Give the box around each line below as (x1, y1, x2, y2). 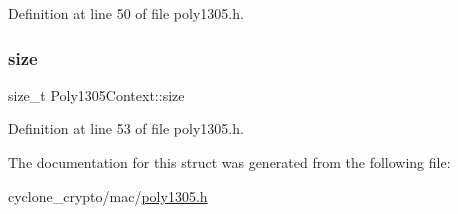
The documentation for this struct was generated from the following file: (8, 152, 451, 172)
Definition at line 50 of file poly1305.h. (8, 3, 244, 23)
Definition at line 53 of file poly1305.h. (8, 118, 244, 139)
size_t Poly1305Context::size (8, 84, 185, 105)
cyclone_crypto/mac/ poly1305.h (8, 185, 208, 206)
